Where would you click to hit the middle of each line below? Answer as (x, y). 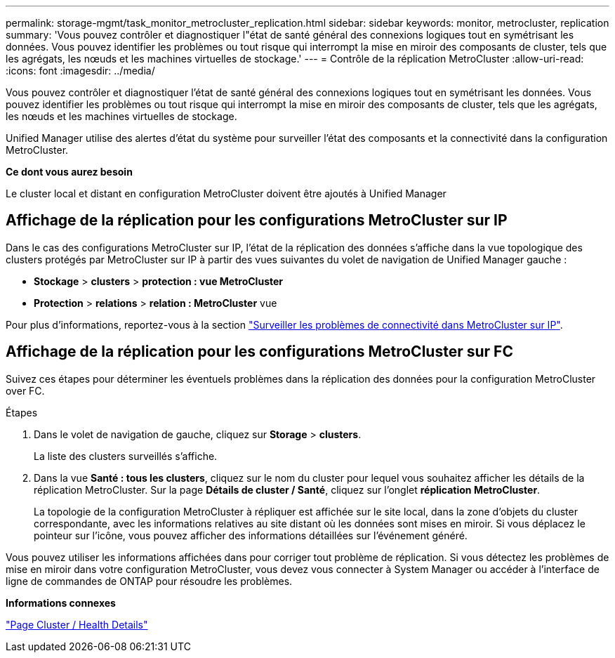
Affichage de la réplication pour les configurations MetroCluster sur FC (259, 352)
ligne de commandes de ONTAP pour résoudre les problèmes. (149, 581)
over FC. (25, 390)
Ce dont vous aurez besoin (69, 172)
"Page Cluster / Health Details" (77, 624)
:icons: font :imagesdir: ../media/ (80, 71)
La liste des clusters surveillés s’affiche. (126, 456)
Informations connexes (61, 603)
